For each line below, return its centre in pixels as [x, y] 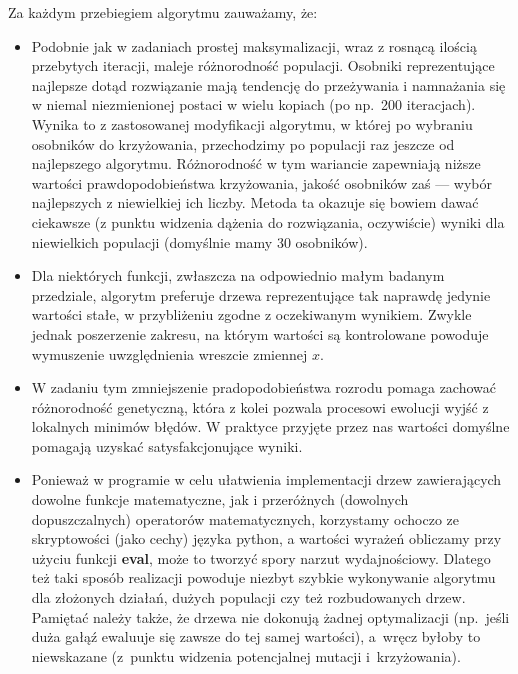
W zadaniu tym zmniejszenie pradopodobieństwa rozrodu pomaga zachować [264, 387]
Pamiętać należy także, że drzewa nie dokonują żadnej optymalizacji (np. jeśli [270, 616]
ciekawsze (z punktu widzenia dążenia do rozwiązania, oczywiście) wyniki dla [268, 221]
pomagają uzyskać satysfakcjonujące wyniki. [167, 445]
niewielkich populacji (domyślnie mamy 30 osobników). [199, 241]
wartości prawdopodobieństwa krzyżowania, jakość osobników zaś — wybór [261, 182]
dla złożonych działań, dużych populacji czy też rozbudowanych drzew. [248, 597]
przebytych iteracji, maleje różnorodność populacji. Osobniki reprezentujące [263, 65]
